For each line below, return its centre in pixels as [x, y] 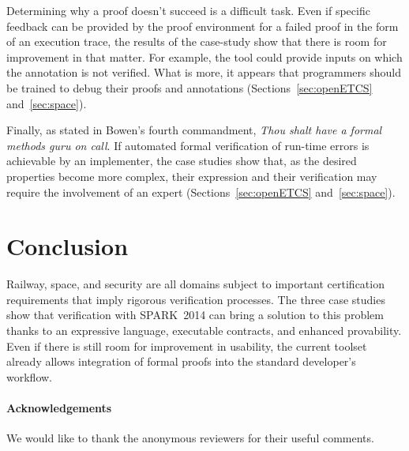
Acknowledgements [59, 408]
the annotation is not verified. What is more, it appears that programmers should [204, 72]
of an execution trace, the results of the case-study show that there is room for [197, 41]
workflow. [29, 376]
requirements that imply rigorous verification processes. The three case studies [196, 299]
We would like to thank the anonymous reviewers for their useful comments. [190, 438]
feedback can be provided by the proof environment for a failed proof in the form [203, 26]
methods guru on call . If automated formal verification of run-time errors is [188, 145]
